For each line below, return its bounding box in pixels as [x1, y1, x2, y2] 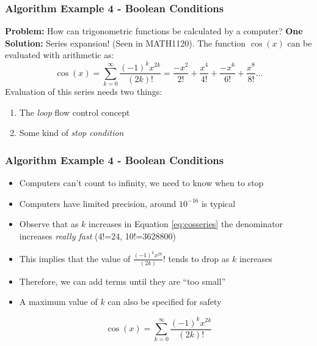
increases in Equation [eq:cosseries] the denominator [89, 217, 283, 230]
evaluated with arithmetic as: [5, 48, 114, 61]
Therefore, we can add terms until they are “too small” [19, 274, 226, 287]
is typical [201, 197, 236, 209]
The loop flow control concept [19, 105, 130, 118]
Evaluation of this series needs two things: [5, 85, 162, 98]
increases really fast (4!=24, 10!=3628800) [19, 230, 176, 243]
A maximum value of [19, 295, 98, 308]
